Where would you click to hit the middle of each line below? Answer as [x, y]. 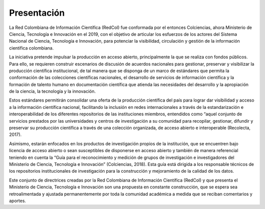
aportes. [18, 201]
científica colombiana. [31, 48]
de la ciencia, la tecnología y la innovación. [52, 91]
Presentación [37, 13]
